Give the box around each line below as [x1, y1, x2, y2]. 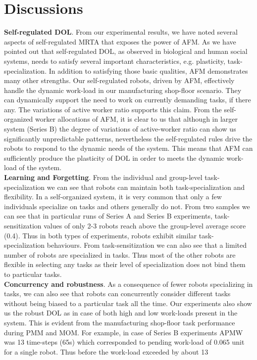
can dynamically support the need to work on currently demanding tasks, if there [4, 94, 251, 105]
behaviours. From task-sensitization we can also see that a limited [47, 240, 247, 250]
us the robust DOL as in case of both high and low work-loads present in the [4, 308, 238, 318]
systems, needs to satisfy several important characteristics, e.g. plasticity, [4, 55, 225, 66]
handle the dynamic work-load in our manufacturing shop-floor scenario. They [4, 85, 242, 95]
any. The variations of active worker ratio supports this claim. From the [4, 104, 222, 114]
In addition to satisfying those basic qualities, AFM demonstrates [49, 65, 248, 76]
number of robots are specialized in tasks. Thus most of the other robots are [4, 249, 236, 260]
